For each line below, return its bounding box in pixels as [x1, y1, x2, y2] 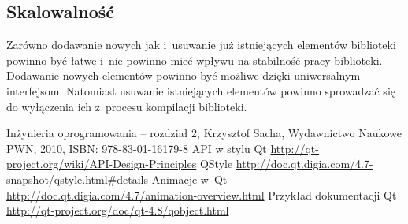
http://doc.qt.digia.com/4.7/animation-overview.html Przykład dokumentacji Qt [6, 186, 397, 203]
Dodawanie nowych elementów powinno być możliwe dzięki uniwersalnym [6, 67, 361, 84]
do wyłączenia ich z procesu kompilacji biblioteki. [6, 98, 247, 114]
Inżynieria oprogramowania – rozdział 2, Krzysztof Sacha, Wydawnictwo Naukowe [6, 125, 402, 141]
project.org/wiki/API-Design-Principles [6, 155, 197, 172]
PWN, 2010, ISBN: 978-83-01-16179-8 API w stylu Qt [6, 140, 267, 156]
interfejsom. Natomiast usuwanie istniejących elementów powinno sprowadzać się [6, 82, 395, 99]
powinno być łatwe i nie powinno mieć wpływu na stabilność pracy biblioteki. [6, 51, 383, 68]
